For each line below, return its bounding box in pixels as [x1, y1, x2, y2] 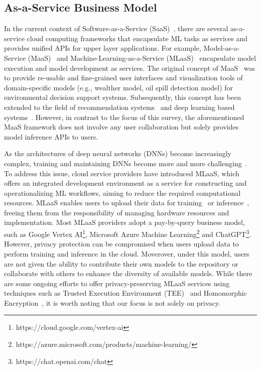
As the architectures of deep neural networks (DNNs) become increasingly [4, 148, 232, 159]
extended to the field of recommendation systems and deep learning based [4, 101, 235, 112]
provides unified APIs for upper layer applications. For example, [4, 43, 201, 53]
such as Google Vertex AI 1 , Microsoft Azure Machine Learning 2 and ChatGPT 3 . [4, 227, 251, 239]
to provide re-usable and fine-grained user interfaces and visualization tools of [4, 72, 243, 83]
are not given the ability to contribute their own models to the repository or [4, 258, 238, 269]
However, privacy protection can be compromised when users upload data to [4, 238, 239, 249]
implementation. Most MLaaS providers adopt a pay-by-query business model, [4, 217, 245, 227]
